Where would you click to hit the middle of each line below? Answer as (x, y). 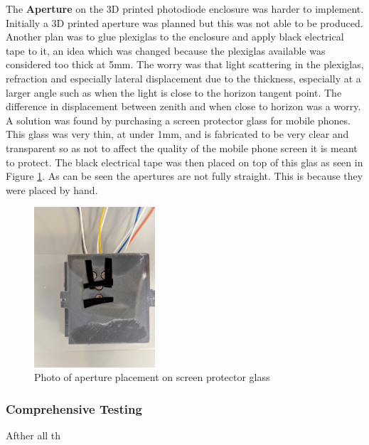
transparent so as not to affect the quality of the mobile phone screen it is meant (182, 148)
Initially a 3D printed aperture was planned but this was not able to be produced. (184, 22)
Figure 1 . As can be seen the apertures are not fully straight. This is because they (184, 176)
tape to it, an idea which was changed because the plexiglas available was (166, 50)
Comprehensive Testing (74, 408)
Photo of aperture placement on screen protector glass (152, 377)
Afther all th (33, 435)
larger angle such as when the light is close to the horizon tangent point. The (174, 92)
